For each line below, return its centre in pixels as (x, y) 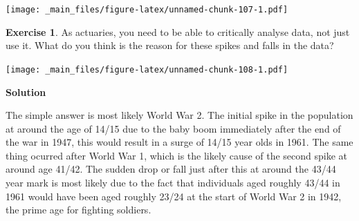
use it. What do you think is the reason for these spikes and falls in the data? (170, 45)
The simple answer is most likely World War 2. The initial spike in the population (179, 115)
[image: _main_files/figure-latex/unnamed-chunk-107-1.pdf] (147, 10)
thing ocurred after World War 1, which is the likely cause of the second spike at (177, 155)
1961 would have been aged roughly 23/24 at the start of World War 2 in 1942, (174, 196)
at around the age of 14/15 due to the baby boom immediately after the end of (173, 128)
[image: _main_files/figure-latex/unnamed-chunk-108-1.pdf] (147, 69)
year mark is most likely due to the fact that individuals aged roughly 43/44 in (173, 183)
